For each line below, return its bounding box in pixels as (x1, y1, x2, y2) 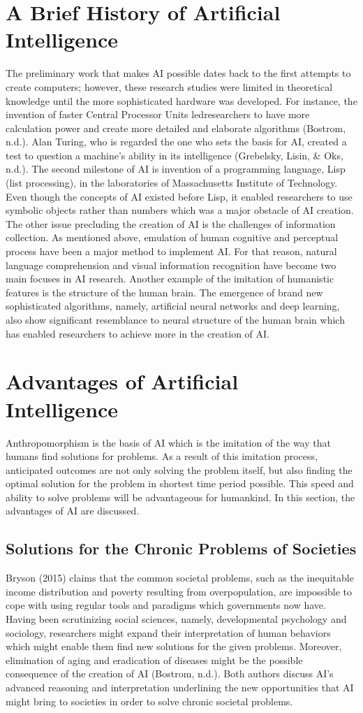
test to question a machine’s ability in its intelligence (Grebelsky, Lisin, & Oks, (6, 147, 343, 162)
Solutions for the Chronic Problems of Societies (6, 538, 357, 559)
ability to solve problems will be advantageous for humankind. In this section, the (6, 489, 355, 504)
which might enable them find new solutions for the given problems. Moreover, (6, 639, 342, 654)
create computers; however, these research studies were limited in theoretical (6, 79, 333, 94)
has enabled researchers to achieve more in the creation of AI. (6, 326, 269, 340)
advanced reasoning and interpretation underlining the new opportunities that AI (6, 680, 354, 695)
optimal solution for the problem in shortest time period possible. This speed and (6, 476, 354, 491)
